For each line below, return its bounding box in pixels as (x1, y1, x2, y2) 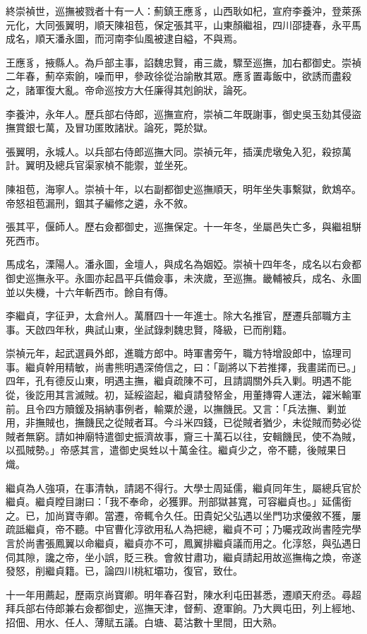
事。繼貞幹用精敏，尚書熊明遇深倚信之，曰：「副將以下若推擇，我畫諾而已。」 (6, 359, 361, 374)
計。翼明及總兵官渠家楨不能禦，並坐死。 (6, 158, 193, 172)
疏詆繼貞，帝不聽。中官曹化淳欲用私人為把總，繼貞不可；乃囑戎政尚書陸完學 (6, 522, 361, 536)
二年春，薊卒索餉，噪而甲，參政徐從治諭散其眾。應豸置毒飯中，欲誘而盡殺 (6, 69, 351, 83)
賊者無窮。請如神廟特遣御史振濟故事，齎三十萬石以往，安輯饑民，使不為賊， (6, 428, 361, 443)
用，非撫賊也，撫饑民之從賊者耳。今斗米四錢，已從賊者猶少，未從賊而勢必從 (6, 415, 361, 430)
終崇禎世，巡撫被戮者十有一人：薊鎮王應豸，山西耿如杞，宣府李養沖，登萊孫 (6, 4, 361, 18)
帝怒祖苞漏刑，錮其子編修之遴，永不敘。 (6, 195, 193, 210)
